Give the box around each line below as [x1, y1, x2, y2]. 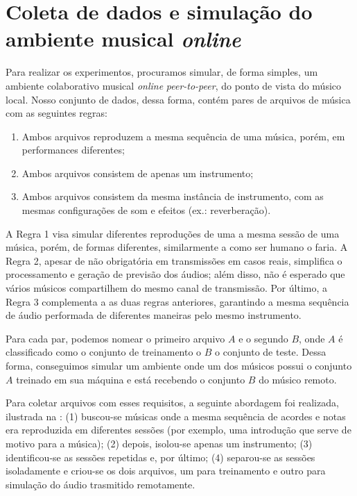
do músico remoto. [259, 372, 337, 386]
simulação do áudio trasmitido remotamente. [6, 477, 195, 491]
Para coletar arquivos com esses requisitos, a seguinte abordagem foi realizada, [6, 395, 339, 410]
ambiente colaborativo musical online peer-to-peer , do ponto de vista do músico [6, 78, 342, 92]
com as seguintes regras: [6, 106, 107, 120]
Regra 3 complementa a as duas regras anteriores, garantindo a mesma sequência [6, 294, 349, 308]
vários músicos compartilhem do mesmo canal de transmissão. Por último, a [6, 281, 328, 295]
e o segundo [238, 331, 288, 345]
